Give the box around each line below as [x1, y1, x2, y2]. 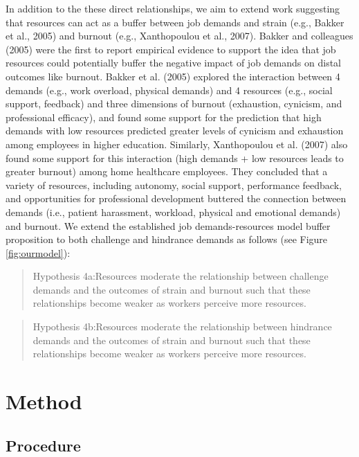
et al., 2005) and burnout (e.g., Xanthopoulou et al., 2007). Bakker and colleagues [6, 28, 353, 43]
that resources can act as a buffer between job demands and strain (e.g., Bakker [6, 15, 344, 29]
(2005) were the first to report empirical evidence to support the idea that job [6, 42, 336, 56]
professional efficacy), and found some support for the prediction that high [6, 109, 322, 124]
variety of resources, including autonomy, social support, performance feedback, [6, 177, 342, 192]
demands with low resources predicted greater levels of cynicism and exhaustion [6, 123, 344, 138]
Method [6, 387, 82, 415]
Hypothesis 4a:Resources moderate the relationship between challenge [33, 269, 329, 283]
